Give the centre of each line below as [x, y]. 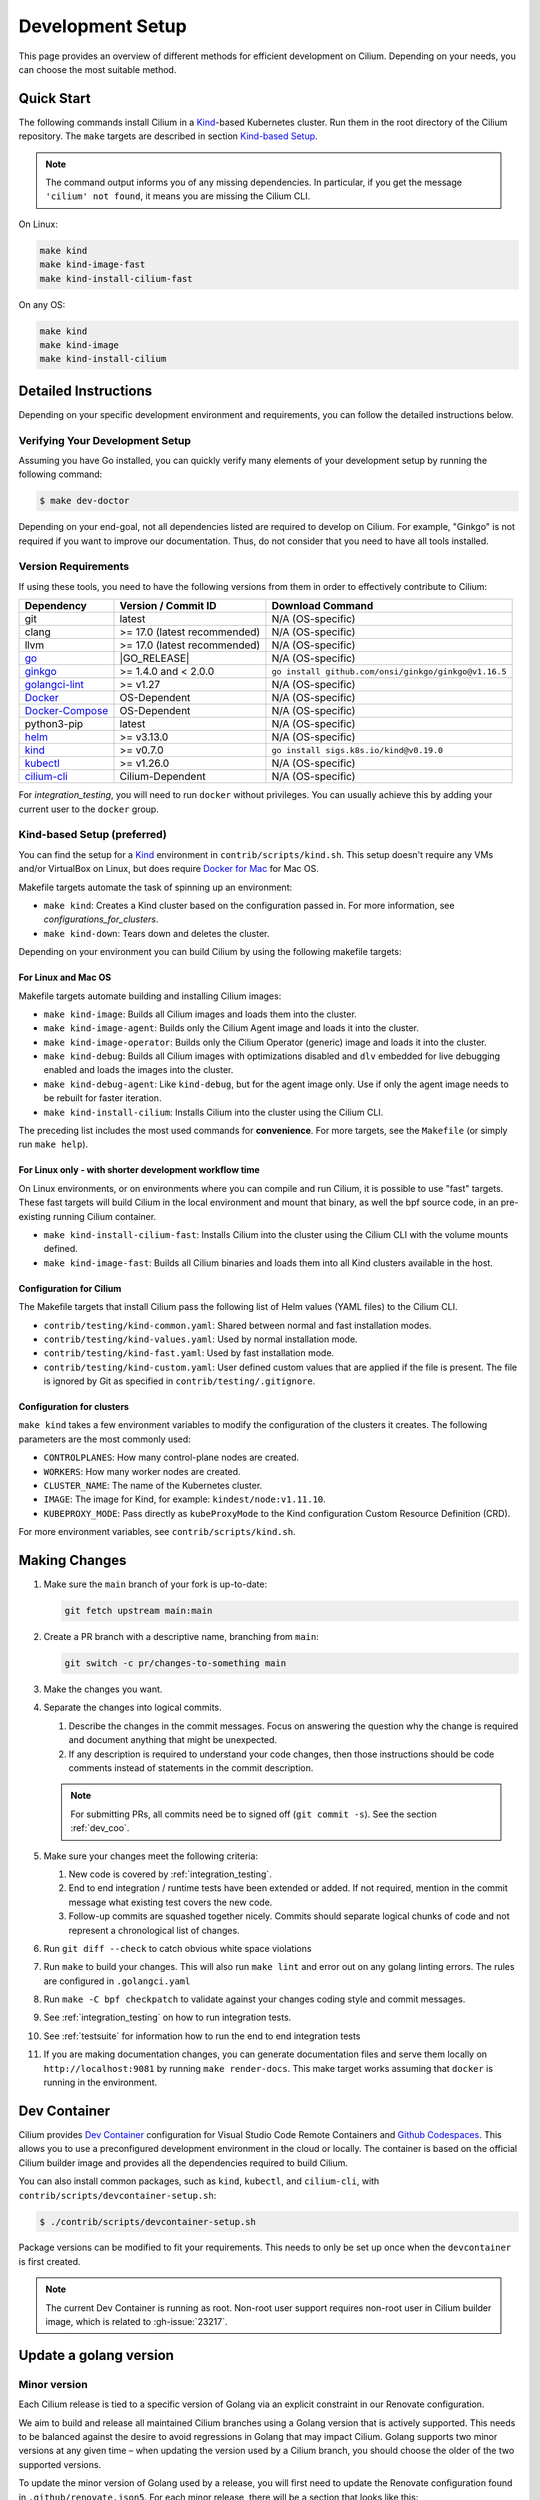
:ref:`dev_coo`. [100, 1828]
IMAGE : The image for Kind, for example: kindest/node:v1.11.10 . [185, 1499]
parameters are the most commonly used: [105, 1439]
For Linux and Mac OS [65, 977]
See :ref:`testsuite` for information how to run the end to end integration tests [202, 2036]
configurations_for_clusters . [101, 919]
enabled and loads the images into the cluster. [138, 1070]
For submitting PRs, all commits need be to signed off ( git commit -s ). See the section [253, 1814]
